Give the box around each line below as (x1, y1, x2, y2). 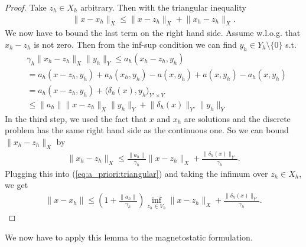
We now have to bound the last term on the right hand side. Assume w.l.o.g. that (5, 27, 301, 39)
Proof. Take (5, 1, 47, 13)
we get (5, 179, 28, 191)
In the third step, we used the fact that (5, 112, 147, 124)
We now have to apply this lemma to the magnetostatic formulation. (5, 230, 253, 243)
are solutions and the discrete (184, 112, 291, 124)
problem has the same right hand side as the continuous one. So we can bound (5, 124, 289, 136)
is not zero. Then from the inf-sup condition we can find (34, 38, 237, 51)
